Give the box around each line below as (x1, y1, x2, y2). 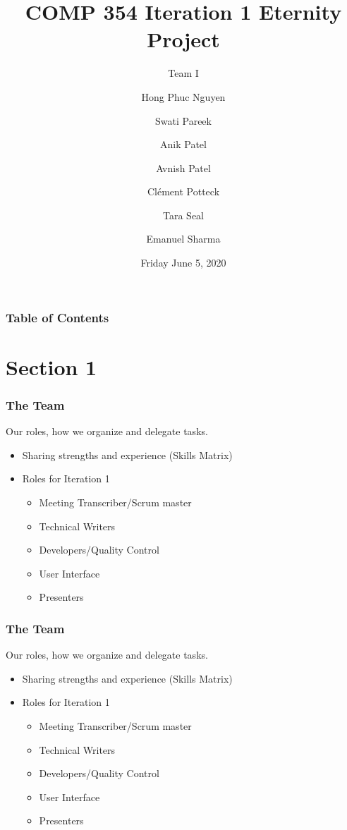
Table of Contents (6, 308, 109, 326)
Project (147, 25, 220, 54)
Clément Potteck (147, 184, 220, 199)
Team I (168, 66, 199, 80)
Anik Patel (160, 137, 207, 152)
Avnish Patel (156, 160, 211, 175)
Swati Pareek (155, 113, 212, 128)
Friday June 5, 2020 (140, 255, 226, 270)
